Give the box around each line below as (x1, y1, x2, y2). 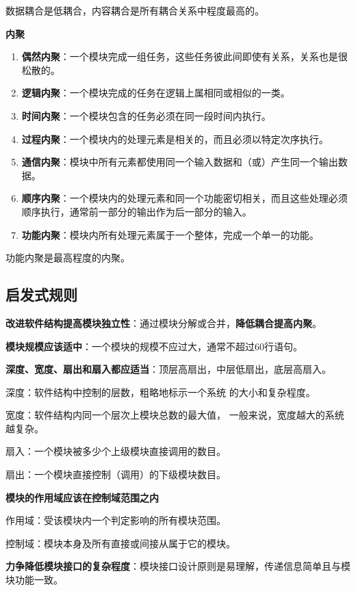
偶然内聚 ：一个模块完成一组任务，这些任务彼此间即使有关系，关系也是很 (21, 49, 348, 64)
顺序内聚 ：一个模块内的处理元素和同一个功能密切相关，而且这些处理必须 (21, 191, 348, 205)
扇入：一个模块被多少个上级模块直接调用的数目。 (5, 444, 226, 458)
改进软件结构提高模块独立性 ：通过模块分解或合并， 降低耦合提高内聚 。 (5, 315, 322, 330)
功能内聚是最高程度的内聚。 (5, 250, 130, 265)
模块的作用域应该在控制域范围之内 (5, 490, 159, 504)
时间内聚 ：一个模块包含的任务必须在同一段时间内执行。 (21, 108, 271, 122)
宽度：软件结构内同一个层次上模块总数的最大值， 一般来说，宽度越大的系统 (5, 408, 344, 422)
